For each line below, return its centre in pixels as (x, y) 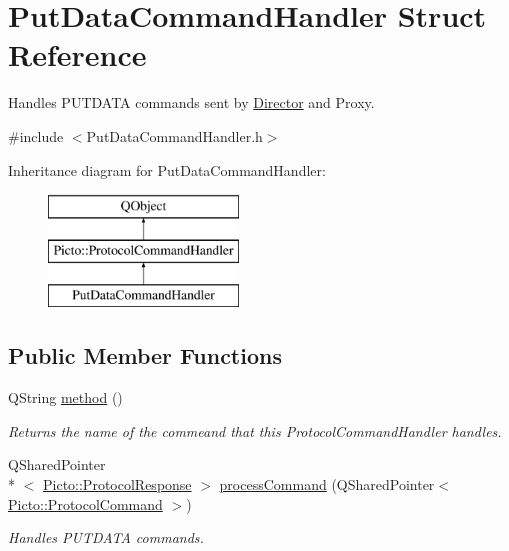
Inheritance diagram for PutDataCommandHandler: (167, 169)
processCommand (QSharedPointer (327, 484)
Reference (77, 54)
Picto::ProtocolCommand (85, 503)
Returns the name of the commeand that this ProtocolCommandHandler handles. (255, 430)
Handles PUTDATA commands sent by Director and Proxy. (191, 102)
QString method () (65, 397)
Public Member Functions (145, 355)
